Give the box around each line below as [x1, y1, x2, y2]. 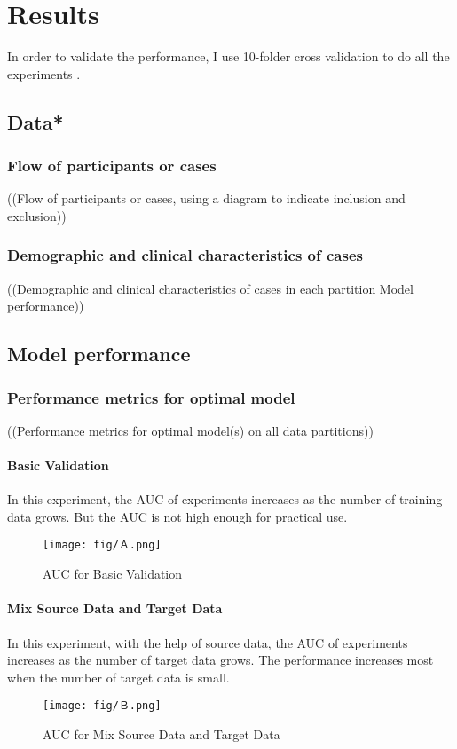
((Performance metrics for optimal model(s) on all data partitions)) [7, 421, 374, 439]
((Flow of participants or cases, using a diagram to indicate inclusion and [7, 189, 406, 208]
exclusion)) [7, 206, 67, 225]
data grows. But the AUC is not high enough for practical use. [7, 507, 348, 525]
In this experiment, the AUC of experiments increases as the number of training [7, 490, 443, 509]
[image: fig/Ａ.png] [43, 539, 162, 552]
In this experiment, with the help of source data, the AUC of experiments [7, 633, 408, 651]
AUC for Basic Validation [43, 564, 183, 583]
